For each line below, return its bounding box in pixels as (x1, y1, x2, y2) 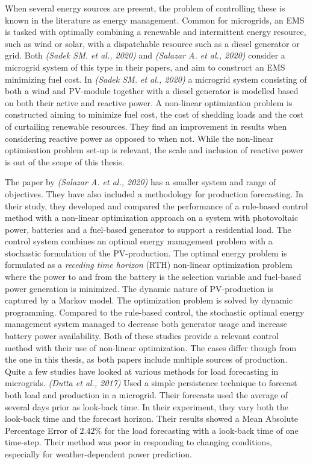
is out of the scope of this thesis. (5, 155, 125, 168)
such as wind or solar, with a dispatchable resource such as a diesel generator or (5, 37, 300, 49)
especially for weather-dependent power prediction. (5, 447, 192, 460)
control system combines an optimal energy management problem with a (5, 235, 273, 247)
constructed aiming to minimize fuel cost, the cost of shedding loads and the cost (5, 108, 304, 121)
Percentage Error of (5, 424, 77, 436)
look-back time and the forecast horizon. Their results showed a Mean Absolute (5, 412, 299, 425)
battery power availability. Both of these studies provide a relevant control (5, 329, 279, 342)
